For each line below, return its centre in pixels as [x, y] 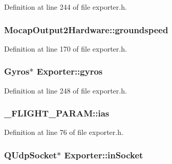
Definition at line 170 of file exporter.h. [66, 48]
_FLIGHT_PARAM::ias [57, 113]
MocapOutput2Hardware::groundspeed [86, 29]
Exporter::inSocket [104, 155]
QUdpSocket [31, 155]
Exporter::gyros [70, 71]
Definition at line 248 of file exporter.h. [66, 90]
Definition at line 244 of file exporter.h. [66, 7]
